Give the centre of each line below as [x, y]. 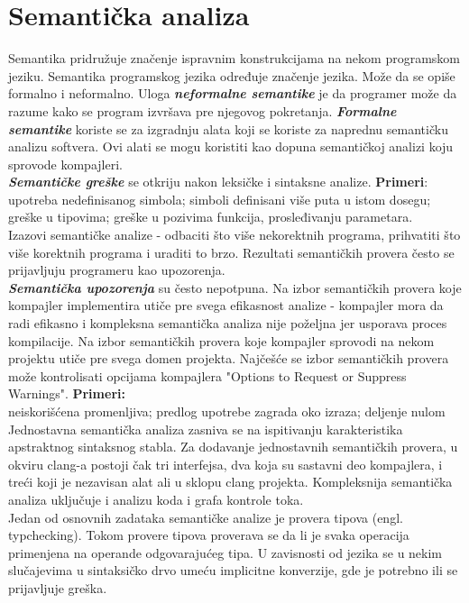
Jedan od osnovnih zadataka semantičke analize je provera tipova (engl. [206, 517]
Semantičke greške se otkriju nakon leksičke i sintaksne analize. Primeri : [218, 182]
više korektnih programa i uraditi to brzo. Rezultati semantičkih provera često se [231, 252]
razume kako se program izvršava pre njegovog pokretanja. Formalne [202, 110]
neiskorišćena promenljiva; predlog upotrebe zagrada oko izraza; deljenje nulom [227, 411]
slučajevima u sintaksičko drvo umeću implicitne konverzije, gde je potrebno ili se [233, 570]
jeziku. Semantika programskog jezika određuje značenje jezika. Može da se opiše [232, 75]
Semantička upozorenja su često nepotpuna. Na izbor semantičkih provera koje [235, 287]
